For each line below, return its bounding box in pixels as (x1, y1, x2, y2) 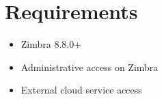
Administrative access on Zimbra (20, 59, 159, 74)
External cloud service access (20, 83, 142, 97)
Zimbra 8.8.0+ (20, 37, 82, 51)
